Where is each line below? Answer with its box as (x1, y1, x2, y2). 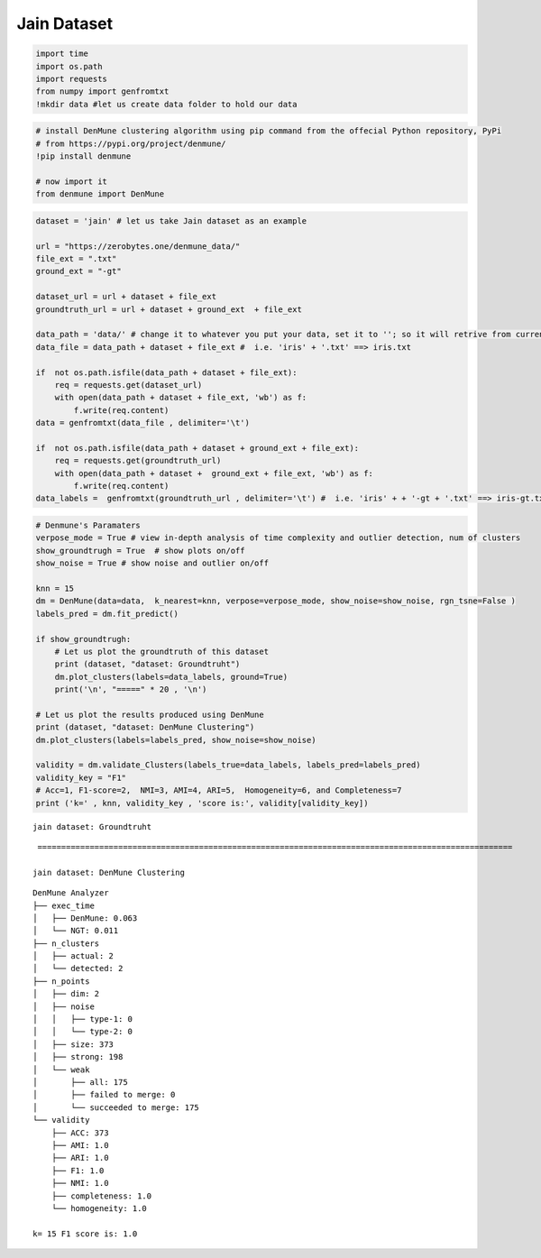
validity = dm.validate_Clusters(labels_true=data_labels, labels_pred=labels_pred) (35, 760, 421, 770)
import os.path (35, 61, 103, 71)
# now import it (35, 176, 108, 187)
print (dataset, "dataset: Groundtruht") (54, 659, 241, 669)
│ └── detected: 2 (32, 963, 124, 974)
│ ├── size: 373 (32, 1039, 115, 1050)
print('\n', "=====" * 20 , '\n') (54, 684, 207, 694)
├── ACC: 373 (50, 1127, 109, 1138)
